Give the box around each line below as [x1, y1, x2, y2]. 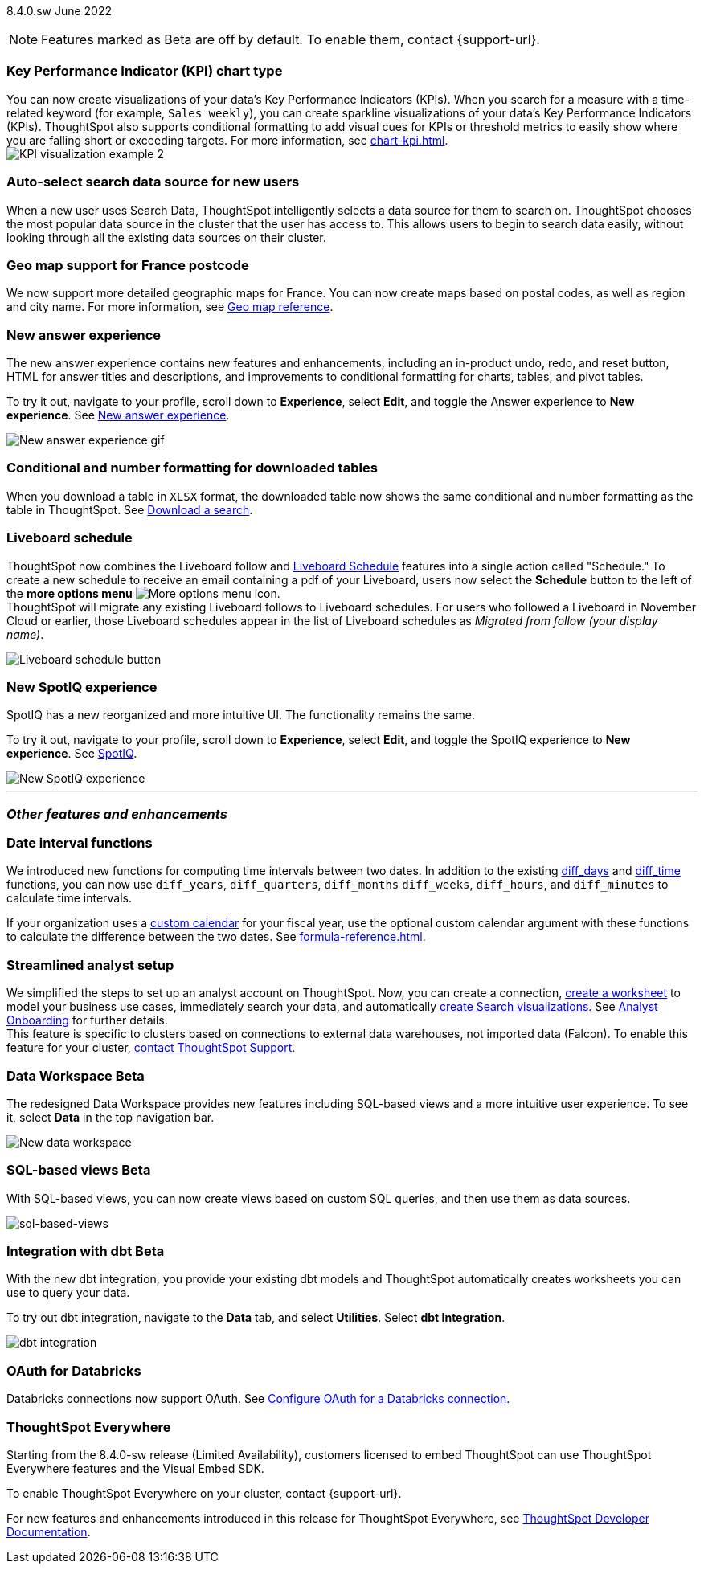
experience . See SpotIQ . [6, 746, 137, 761]
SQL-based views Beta [6, 1162, 151, 1179]
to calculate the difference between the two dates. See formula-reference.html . [6, 930, 426, 944]
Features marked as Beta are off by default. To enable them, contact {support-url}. [41, 31, 540, 47]
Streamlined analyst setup [6, 956, 174, 973]
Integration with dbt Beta [6, 1243, 165, 1259]
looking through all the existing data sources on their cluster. [6, 230, 326, 244]
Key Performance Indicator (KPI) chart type [6, 63, 283, 80]
